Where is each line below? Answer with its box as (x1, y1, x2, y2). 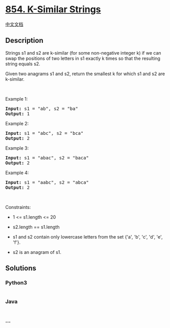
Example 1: (5, 96, 28, 102)
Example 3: (5, 145, 29, 151)
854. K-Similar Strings (5, 4, 101, 15)
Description (5, 36, 43, 45)
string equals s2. (5, 60, 41, 67)
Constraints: (5, 204, 31, 210)
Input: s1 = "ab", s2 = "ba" (5, 106, 78, 111)
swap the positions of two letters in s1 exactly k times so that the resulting (5, 55, 161, 61)
